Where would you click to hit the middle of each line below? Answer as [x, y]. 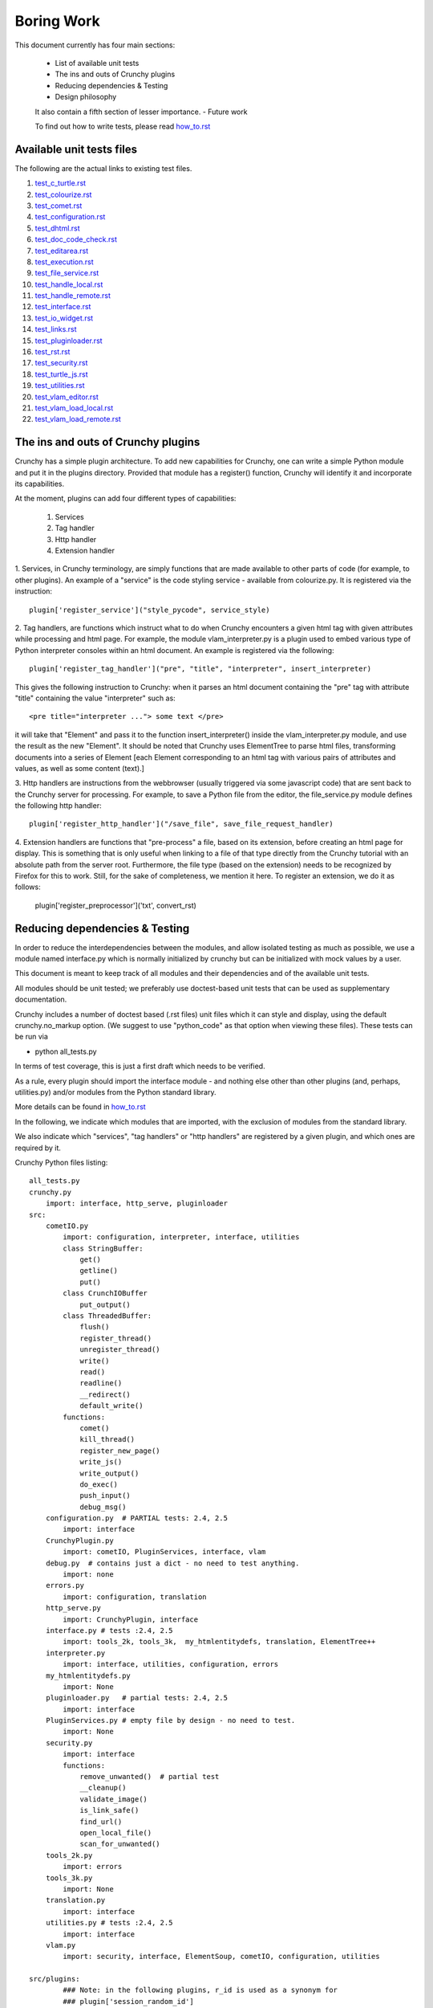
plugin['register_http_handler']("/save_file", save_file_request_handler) [181, 824]
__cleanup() [103, 1788]
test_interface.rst [63, 307]
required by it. [38, 1148]
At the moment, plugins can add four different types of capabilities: [125, 499]
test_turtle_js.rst [61, 374]
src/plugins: [55, 1979]
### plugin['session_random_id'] [128, 2001]
